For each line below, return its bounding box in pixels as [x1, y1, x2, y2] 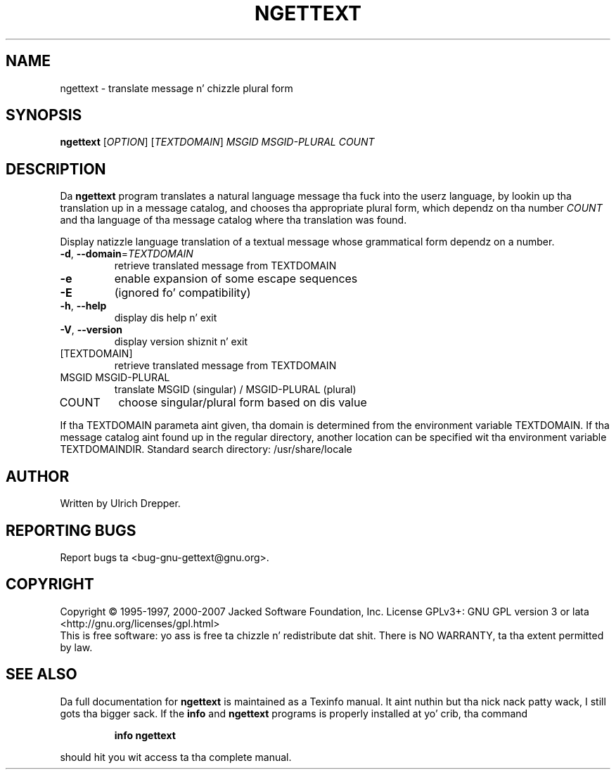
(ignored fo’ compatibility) [114, 286, 251, 300]
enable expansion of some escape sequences [114, 271, 358, 286]
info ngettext [114, 729, 176, 741]
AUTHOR [6, 467, 70, 485]
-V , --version [60, 324, 122, 336]
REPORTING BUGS [6, 521, 136, 539]
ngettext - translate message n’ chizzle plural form [60, 82, 293, 94]
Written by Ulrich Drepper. [60, 497, 181, 510]
